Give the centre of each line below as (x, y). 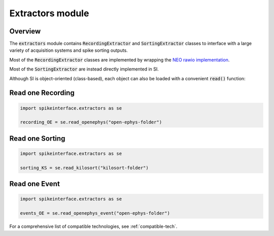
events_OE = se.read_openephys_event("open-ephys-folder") (95, 213)
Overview (25, 31)
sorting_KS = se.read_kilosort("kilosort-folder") (84, 168)
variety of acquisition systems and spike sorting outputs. (68, 50)
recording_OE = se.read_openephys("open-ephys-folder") (91, 122)
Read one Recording (42, 93)
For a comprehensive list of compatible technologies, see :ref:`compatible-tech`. (93, 226)
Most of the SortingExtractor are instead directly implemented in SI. (84, 69)
